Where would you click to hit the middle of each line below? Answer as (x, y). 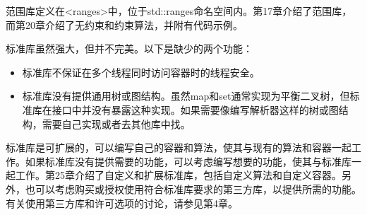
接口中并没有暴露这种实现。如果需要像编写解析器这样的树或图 (195, 109)
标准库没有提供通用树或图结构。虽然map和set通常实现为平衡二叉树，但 (186, 96)
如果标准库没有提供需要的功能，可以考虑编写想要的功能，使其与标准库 (188, 161)
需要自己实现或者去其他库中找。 (116, 123)
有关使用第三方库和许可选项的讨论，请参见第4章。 (122, 203)
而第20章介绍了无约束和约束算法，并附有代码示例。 (124, 24)
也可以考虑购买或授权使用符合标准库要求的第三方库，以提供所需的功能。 (193, 188)
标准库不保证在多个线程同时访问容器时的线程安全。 (141, 72)
